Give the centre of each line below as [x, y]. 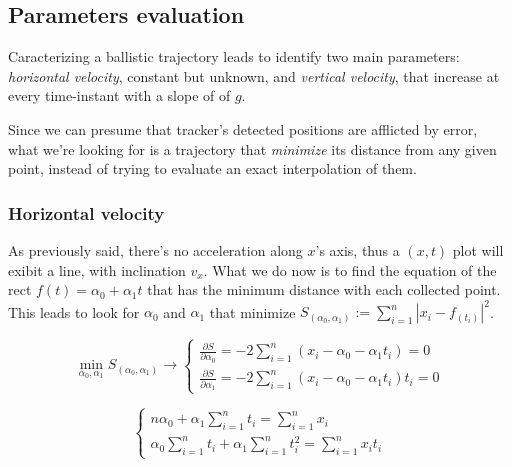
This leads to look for [74, 311]
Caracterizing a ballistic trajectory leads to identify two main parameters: [234, 56]
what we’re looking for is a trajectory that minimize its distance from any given [252, 148]
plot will [478, 249]
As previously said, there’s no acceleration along [155, 249]
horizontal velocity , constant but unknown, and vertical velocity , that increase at [254, 75]
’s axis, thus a [357, 249]
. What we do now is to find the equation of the [350, 269]
